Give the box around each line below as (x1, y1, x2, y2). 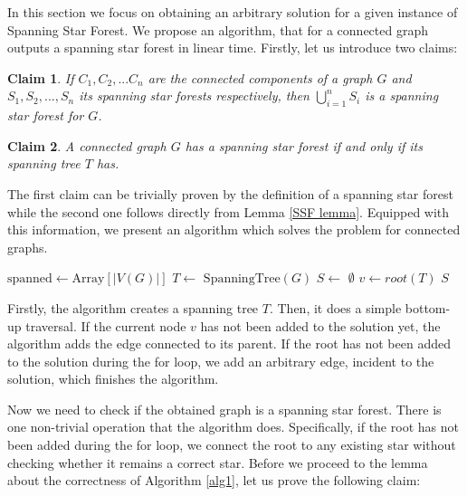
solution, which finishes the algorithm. (7, 369, 219, 388)
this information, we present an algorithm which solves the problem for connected (7, 220, 461, 239)
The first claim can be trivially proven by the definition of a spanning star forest (7, 184, 453, 203)
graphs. (7, 237, 48, 256)
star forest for (7, 106, 84, 125)
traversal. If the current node (25, 316, 186, 335)
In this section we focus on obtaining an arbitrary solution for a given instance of (7, 3, 458, 21)
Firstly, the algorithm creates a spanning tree (7, 298, 259, 317)
